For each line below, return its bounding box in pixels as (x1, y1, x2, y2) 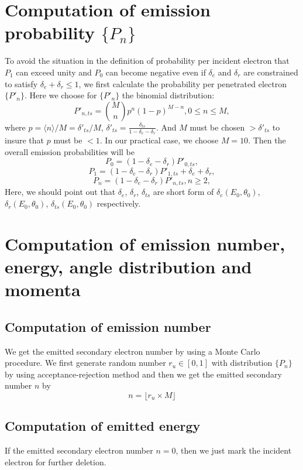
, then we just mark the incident (175, 444, 292, 457)
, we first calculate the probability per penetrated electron (78, 77, 287, 90)
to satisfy (5, 77, 38, 90)
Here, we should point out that (5, 186, 116, 198)
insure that (5, 133, 44, 146)
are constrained (243, 66, 298, 78)
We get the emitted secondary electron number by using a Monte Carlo (5, 345, 260, 357)
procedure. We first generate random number (5, 356, 166, 369)
